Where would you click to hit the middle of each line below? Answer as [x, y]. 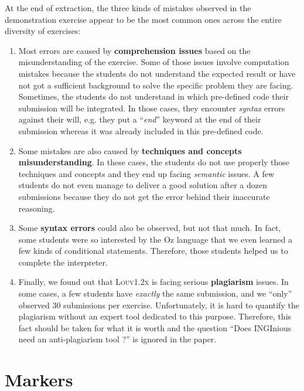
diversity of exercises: [43, 31]
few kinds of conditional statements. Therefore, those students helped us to [153, 251]
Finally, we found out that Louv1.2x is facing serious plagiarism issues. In [153, 282]
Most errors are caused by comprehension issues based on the [134, 50]
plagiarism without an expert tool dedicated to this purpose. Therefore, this [155, 316]
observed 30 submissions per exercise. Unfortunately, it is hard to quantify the [159, 305]
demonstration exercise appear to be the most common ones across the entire [143, 19]
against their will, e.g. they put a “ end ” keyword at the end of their [140, 119]
